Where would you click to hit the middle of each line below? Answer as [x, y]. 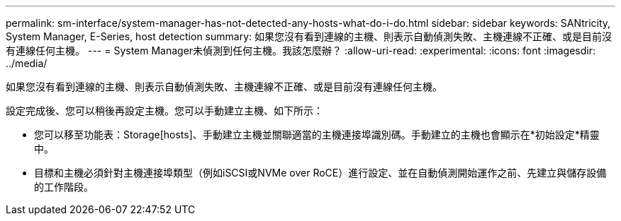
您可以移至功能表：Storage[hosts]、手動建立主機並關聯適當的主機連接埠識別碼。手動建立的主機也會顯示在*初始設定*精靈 [317, 135]
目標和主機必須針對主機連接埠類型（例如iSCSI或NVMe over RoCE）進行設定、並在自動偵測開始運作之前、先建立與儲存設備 [320, 173]
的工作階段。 [64, 187]
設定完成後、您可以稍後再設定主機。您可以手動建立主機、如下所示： [164, 110]
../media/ [27, 63]
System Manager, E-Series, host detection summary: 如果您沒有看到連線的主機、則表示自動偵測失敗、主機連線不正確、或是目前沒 [309, 36]
